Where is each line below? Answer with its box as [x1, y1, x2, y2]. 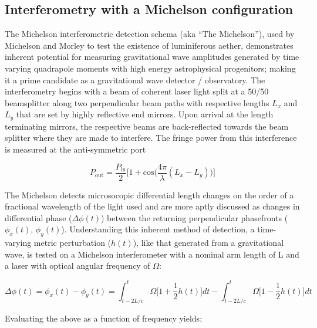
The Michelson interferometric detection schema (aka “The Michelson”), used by [5, 28, 295, 40]
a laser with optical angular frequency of [5, 259, 150, 272]
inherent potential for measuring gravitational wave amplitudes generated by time [5, 50, 299, 63]
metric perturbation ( [33, 236, 112, 249]
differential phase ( [5, 211, 72, 224]
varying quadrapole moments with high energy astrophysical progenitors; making [5, 62, 296, 74]
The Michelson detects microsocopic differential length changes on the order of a [5, 188, 294, 201]
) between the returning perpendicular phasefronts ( [101, 211, 288, 224]
